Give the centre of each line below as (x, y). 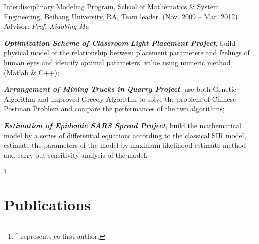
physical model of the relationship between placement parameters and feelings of (127, 53)
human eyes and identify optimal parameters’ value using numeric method (117, 62)
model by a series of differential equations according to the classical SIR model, (125, 135)
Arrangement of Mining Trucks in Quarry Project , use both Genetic (120, 89)
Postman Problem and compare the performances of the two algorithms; (114, 109)
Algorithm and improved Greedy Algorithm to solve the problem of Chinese (120, 99)
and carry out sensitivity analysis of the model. (76, 154)
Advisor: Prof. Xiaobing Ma (46, 26)
